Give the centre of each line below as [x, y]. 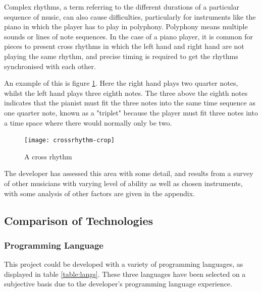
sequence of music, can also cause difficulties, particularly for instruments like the [130, 16]
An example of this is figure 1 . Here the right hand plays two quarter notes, [121, 83]
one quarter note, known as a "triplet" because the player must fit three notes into [131, 112]
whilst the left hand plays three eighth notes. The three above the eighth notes [126, 93]
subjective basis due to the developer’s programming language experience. [118, 284]
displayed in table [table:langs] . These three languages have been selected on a [125, 274]
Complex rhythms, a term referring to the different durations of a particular [122, 7]
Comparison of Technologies [78, 220]
